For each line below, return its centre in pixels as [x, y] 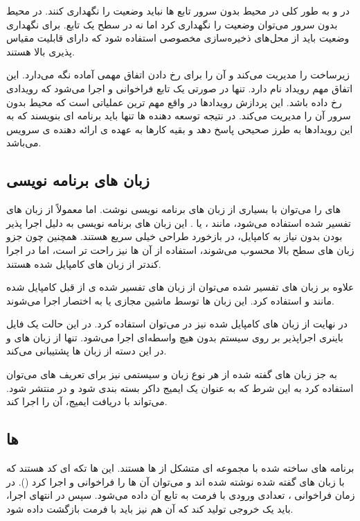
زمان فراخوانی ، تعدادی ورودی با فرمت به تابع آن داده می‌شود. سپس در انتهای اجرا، [181, 495]
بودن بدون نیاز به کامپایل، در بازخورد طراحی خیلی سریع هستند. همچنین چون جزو [174, 236]
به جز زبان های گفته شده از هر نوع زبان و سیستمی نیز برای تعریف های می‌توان [172, 374]
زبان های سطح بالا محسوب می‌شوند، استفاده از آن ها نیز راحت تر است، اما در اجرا [180, 249]
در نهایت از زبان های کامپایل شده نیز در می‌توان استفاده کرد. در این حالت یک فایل [177, 324]
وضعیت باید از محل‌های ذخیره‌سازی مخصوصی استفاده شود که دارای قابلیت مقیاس [178, 38]
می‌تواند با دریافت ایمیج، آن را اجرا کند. [87, 401]
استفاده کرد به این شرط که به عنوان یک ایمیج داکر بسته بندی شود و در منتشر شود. [180, 387]
